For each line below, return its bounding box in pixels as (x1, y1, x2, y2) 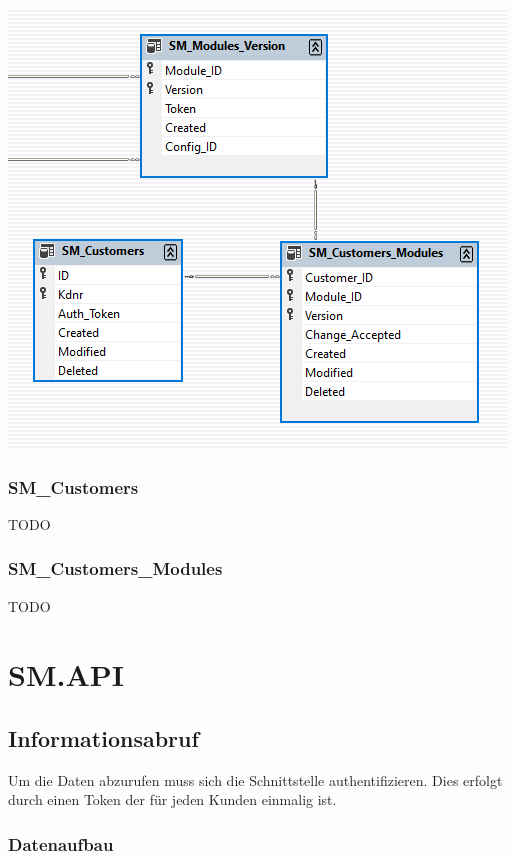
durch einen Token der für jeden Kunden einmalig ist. (8, 789, 337, 810)
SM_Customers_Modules (8, 556, 223, 581)
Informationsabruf (8, 722, 199, 753)
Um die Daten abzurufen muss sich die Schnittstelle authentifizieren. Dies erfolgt (8, 769, 503, 790)
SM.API (8, 654, 124, 695)
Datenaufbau (8, 831, 114, 856)
